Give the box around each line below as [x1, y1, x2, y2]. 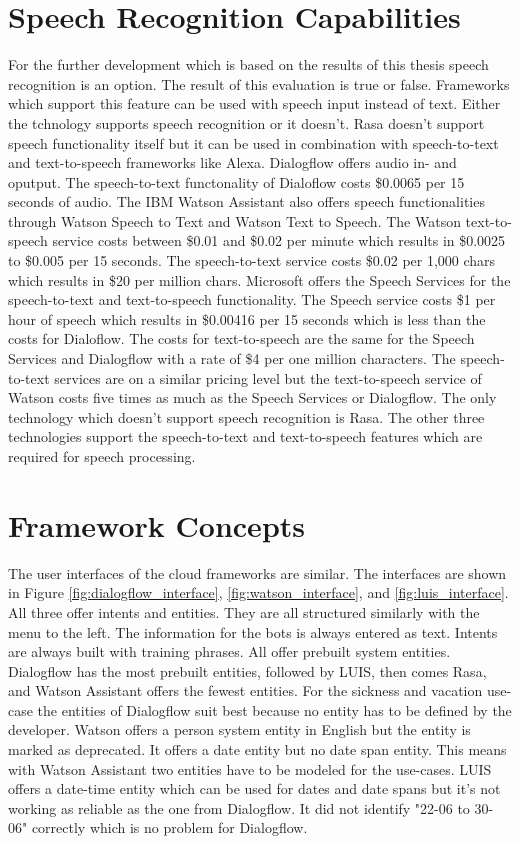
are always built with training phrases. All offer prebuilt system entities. [8, 641, 451, 662]
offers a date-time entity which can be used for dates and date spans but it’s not [8, 778, 501, 799]
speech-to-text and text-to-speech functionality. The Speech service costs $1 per [8, 289, 496, 310]
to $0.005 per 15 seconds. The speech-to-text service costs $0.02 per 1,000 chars [8, 250, 496, 271]
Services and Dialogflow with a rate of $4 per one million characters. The [8, 348, 456, 369]
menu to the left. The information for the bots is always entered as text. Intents [8, 621, 498, 642]
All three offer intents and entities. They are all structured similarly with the [8, 601, 480, 622]
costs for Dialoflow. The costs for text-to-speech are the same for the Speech [8, 328, 475, 349]
